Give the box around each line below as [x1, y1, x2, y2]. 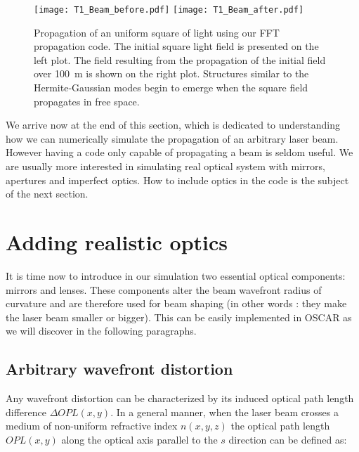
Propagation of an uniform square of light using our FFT [34, 25, 280, 39]
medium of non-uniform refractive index [6, 418, 178, 433]
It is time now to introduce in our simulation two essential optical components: [6, 268, 346, 283]
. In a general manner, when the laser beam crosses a [110, 404, 339, 419]
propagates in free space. [34, 93, 140, 108]
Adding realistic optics [6, 227, 228, 256]
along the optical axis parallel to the [61, 432, 218, 446]
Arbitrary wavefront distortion [6, 358, 233, 380]
